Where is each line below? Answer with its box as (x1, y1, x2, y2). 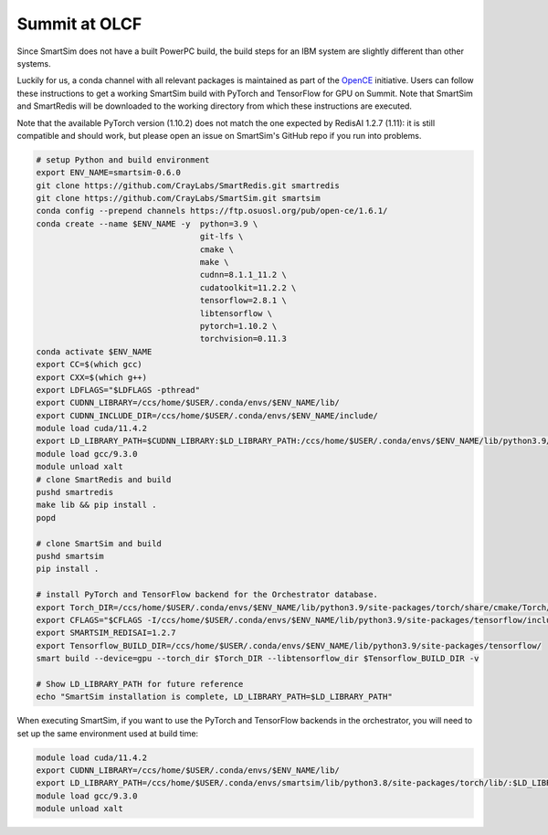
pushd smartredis (36, 487, 114, 498)
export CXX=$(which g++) (36, 372, 148, 383)
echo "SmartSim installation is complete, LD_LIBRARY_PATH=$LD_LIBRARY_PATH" (36, 692, 393, 703)
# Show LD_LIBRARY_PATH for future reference (36, 679, 244, 689)
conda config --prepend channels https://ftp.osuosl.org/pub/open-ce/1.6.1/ (36, 206, 388, 217)
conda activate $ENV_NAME (36, 346, 153, 356)
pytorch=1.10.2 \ (199, 321, 278, 331)
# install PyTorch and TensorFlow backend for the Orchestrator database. (36, 589, 379, 600)
